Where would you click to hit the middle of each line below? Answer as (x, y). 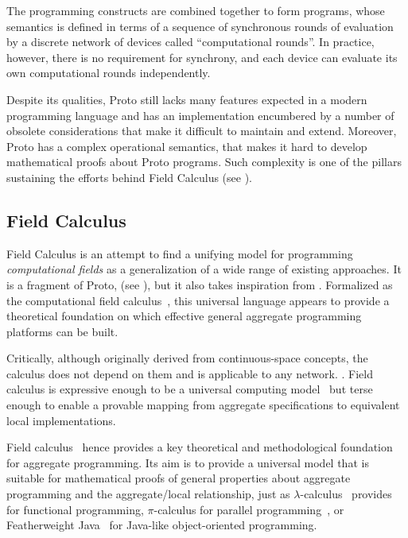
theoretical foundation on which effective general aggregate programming (184, 316)
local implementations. (61, 420)
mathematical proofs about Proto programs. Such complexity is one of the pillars (204, 162)
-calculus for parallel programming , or (249, 509)
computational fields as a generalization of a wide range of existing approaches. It (204, 269)
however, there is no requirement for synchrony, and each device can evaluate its (202, 57)
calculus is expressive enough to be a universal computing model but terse (190, 389)
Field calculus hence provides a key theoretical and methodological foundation (200, 447)
